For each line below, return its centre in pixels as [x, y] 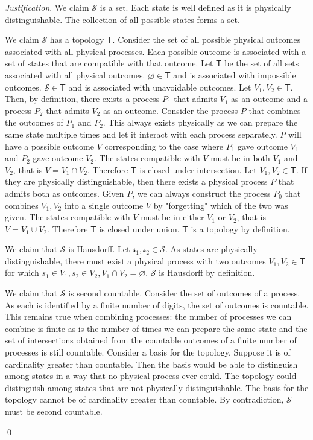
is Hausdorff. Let [99, 249]
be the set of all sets [262, 63]
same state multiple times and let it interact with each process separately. [141, 134]
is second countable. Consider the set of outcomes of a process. [184, 293]
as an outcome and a [269, 99]
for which [22, 273]
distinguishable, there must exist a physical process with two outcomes [135, 260]
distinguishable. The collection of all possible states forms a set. [122, 19]
